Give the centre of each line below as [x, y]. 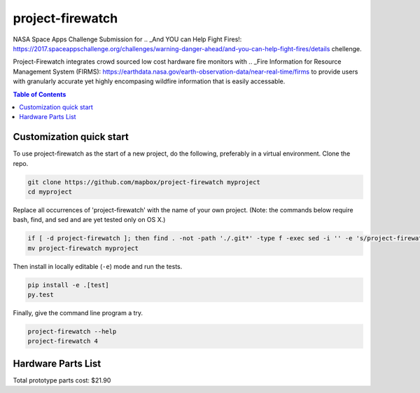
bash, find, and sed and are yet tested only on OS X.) [89, 220]
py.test [41, 295]
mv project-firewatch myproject [83, 248]
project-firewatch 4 [63, 341]
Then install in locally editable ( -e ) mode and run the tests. [98, 266]
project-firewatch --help [72, 332]
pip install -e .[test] [69, 285]
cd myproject [50, 192]
